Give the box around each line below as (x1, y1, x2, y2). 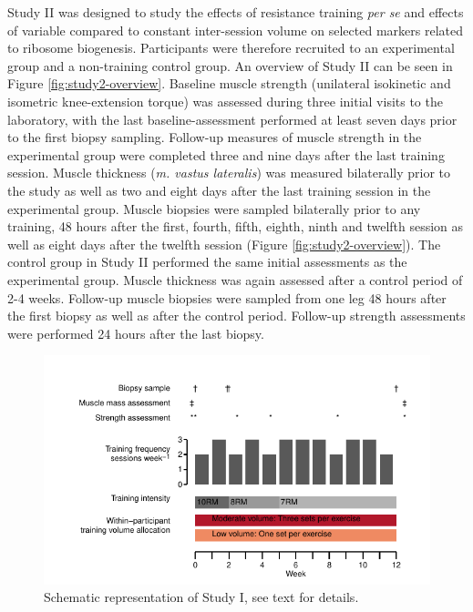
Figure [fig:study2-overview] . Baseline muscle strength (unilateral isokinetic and (7, 74, 451, 93)
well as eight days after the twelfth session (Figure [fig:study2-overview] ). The (7, 234, 441, 253)
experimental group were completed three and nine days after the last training (7, 145, 445, 164)
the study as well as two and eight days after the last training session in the (7, 180, 431, 199)
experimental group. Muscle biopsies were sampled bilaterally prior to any (7, 199, 421, 218)
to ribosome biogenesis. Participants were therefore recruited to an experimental (7, 38, 455, 57)
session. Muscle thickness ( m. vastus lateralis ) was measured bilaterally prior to (7, 163, 451, 182)
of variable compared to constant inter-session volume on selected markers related (7, 20, 463, 39)
